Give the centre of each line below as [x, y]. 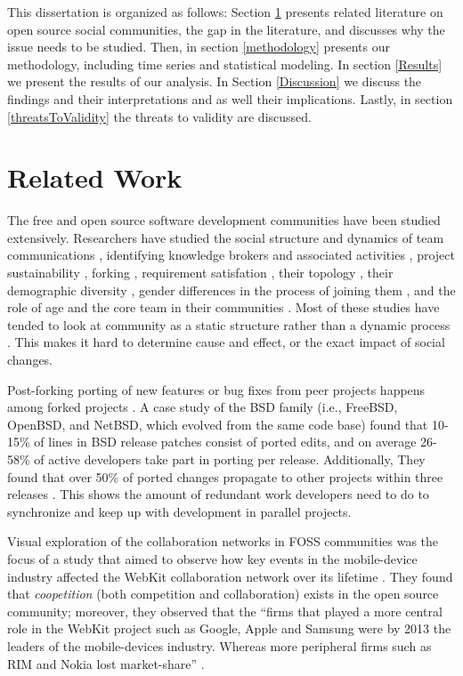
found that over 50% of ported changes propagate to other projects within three [225, 476]
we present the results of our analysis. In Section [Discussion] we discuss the [215, 81]
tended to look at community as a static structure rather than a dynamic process [229, 324]
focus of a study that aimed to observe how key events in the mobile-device [212, 558]
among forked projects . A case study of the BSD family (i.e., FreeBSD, [203, 407]
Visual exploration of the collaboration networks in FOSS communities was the [223, 541]
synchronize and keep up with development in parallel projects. [179, 511]
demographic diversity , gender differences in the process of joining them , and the [231, 290]
